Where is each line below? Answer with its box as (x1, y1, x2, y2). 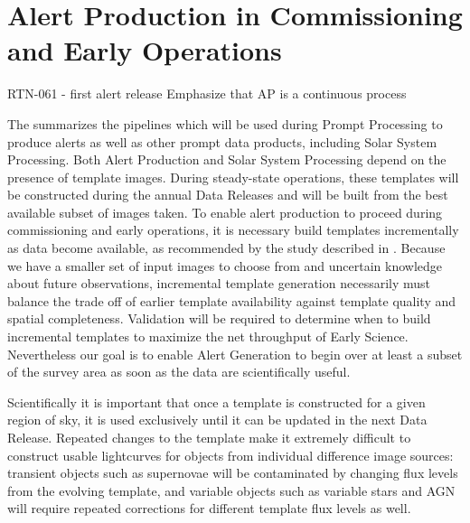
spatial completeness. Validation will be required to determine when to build (7, 309, 431, 328)
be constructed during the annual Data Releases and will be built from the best (7, 185, 448, 204)
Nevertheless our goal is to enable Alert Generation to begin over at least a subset (7, 344, 463, 363)
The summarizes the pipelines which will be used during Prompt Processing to (7, 114, 443, 133)
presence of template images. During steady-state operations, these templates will (7, 167, 459, 186)
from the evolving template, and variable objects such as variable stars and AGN (7, 481, 456, 500)
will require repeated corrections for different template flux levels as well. (7, 499, 411, 518)
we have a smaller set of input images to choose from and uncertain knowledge (7, 256, 443, 275)
